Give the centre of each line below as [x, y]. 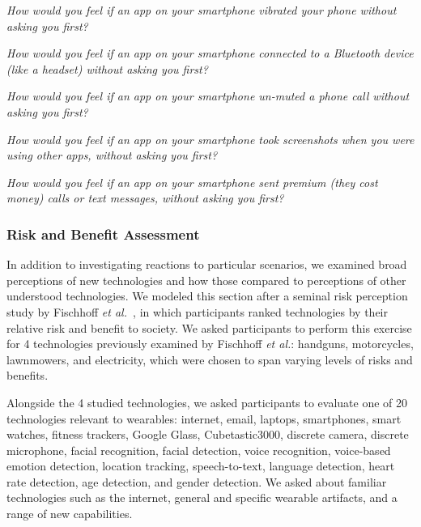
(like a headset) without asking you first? [107, 68]
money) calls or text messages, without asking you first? [145, 198]
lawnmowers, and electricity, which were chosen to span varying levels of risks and [210, 359]
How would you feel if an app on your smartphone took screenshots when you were [210, 139]
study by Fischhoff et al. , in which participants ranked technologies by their [197, 311]
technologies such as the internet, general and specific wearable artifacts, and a [202, 497]
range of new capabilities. [70, 514]
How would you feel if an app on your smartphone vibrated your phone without [202, 10]
